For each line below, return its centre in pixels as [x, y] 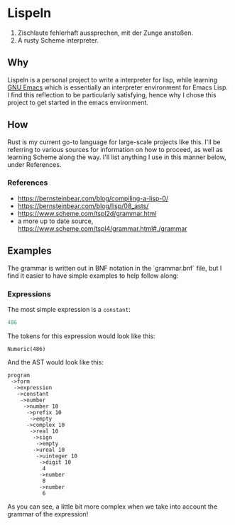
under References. [34, 164]
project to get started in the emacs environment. [78, 102]
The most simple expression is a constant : [69, 309]
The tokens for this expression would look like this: [81, 336]
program [19, 375]
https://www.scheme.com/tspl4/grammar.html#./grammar [102, 228]
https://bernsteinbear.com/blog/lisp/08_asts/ [83, 206]
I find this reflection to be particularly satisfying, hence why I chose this [112, 94]
